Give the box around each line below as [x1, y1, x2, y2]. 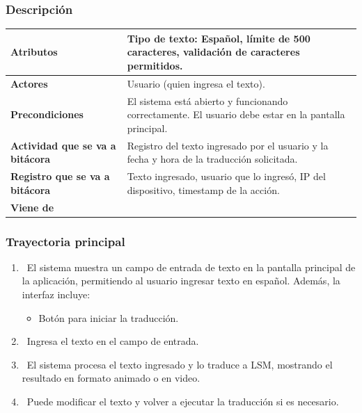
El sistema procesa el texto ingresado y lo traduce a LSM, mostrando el [26, 357, 333, 371]
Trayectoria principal [6, 232, 125, 250]
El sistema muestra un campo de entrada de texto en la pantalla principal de [26, 259, 356, 274]
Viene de [10, 200, 54, 214]
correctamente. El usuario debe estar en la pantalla [127, 107, 345, 122]
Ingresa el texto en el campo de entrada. [26, 334, 199, 348]
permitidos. [127, 58, 183, 72]
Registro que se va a [10, 169, 110, 184]
